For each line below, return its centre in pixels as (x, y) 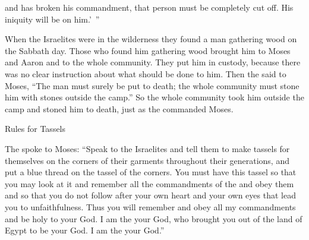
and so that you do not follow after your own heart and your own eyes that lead (150, 195)
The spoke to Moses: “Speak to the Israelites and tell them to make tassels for (147, 148)
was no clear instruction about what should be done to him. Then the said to (146, 73)
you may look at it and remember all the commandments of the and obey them (149, 183)
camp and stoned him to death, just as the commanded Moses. (119, 108)
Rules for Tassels (35, 129)
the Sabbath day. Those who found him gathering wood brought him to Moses (148, 50)
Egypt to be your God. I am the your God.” (85, 230)
